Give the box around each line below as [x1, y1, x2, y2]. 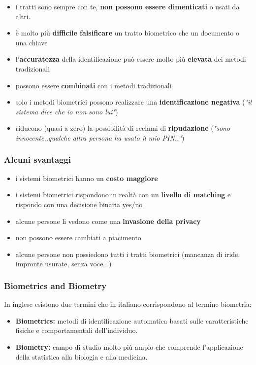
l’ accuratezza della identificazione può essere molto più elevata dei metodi [15, 54, 246, 64]
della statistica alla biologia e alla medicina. [15, 351, 148, 362]
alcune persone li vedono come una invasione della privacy [15, 216, 201, 226]
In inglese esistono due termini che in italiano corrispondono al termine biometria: [4, 299, 252, 309]
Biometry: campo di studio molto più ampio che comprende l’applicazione [15, 341, 243, 352]
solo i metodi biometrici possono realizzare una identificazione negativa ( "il [15, 97, 252, 107]
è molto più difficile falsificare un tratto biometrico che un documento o [15, 28, 240, 38]
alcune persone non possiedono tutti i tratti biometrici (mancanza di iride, [15, 249, 240, 259]
